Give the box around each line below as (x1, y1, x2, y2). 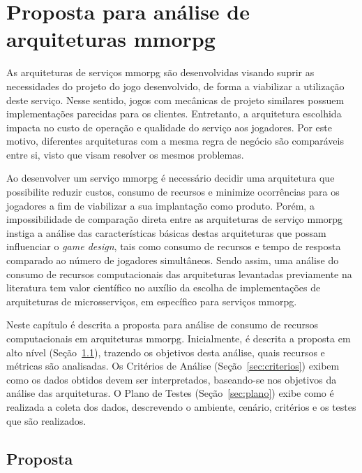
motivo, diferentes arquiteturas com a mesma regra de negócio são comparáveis (6, 133, 344, 148)
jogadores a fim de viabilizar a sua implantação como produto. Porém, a (6, 198, 315, 212)
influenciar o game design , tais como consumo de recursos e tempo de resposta (6, 239, 341, 254)
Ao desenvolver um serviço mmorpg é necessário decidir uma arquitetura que (6, 170, 335, 185)
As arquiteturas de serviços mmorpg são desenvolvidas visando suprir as (6, 65, 315, 80)
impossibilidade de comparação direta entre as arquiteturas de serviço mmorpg (6, 212, 343, 226)
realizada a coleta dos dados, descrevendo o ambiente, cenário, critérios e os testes (6, 399, 356, 414)
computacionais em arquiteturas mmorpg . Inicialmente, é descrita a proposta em (6, 331, 351, 345)
